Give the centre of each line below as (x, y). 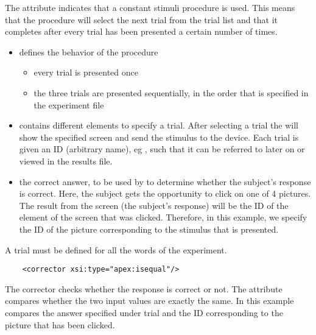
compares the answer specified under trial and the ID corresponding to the (144, 312)
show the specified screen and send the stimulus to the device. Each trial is (159, 137)
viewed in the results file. (66, 160)
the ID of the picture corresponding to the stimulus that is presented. (149, 229)
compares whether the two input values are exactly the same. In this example (149, 301)
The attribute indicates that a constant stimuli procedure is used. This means (150, 7)
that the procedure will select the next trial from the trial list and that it (141, 19)
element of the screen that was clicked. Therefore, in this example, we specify (163, 217)
